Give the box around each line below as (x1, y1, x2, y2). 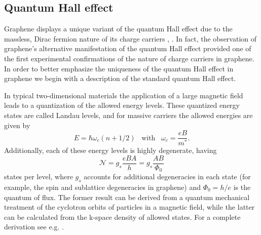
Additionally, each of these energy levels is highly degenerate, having (4, 145, 217, 155)
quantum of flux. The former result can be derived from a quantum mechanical (4, 191, 250, 202)
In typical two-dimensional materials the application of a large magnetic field (4, 90, 243, 100)
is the (233, 181, 251, 192)
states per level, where (4, 171, 73, 182)
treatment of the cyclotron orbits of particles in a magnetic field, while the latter (4, 202, 255, 212)
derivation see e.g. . (4, 221, 64, 232)
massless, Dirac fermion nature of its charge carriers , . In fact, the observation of (4, 33, 257, 44)
